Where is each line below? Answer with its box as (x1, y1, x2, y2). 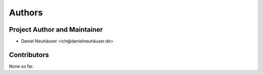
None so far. (9, 63, 34, 69)
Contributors (9, 50, 49, 59)
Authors (9, 7, 43, 18)
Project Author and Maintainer (9, 25, 103, 34)
